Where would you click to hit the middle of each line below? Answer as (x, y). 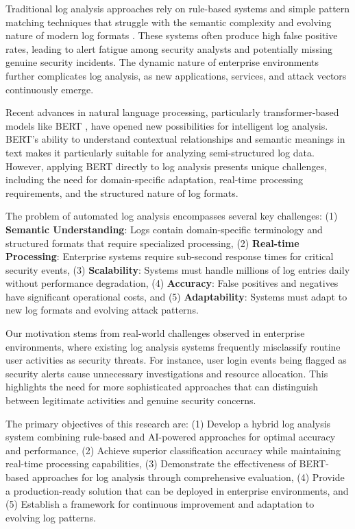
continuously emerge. (50, 89)
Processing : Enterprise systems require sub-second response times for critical (170, 256)
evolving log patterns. (51, 517)
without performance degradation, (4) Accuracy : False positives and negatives (172, 283)
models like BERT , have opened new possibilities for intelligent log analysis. (167, 125)
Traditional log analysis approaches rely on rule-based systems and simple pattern (178, 8)
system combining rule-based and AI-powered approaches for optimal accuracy (171, 437)
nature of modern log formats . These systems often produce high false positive (172, 35)
